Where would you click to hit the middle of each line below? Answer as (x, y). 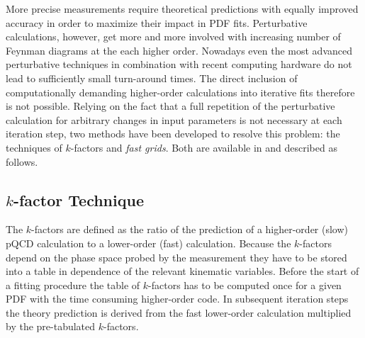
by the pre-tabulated (51, 326)
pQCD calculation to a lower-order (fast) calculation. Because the (148, 243)
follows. (22, 161)
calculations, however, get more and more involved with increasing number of (173, 36)
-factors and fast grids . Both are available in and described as (204, 147)
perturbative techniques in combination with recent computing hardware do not (179, 64)
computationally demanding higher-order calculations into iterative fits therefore (180, 92)
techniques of (34, 147)
